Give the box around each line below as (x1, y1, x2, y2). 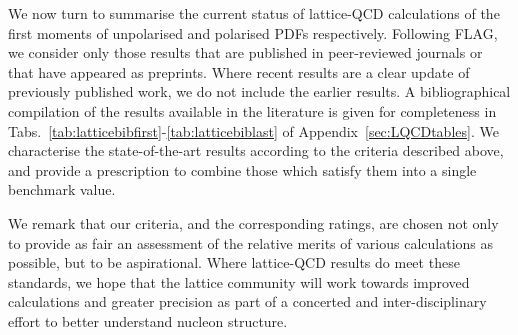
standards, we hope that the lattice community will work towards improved (8, 271, 470, 292)
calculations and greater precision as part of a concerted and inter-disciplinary (8, 291, 487, 312)
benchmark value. (8, 179, 116, 200)
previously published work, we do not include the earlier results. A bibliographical (8, 81, 511, 102)
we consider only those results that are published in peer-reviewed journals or (8, 42, 483, 63)
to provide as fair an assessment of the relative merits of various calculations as (8, 232, 494, 253)
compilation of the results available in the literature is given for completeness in (8, 100, 497, 121)
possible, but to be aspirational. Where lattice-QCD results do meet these (8, 252, 460, 273)
